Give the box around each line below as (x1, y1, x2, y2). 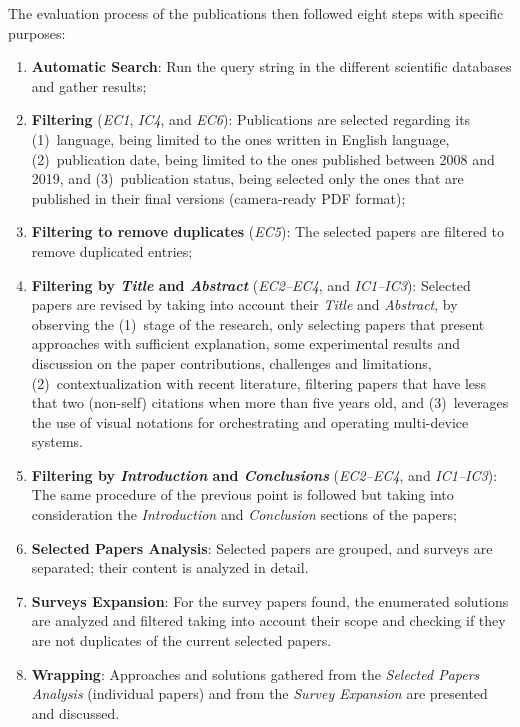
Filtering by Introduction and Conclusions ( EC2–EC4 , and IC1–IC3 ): (31, 464, 498, 485)
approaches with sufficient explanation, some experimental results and (31, 333, 461, 354)
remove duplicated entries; (31, 240, 193, 261)
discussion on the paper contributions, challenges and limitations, (31, 352, 432, 373)
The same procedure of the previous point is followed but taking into (31, 484, 454, 505)
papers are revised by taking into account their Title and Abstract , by (31, 294, 458, 315)
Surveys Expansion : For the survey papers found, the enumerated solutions (31, 590, 509, 611)
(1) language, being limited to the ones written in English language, (31, 128, 450, 149)
